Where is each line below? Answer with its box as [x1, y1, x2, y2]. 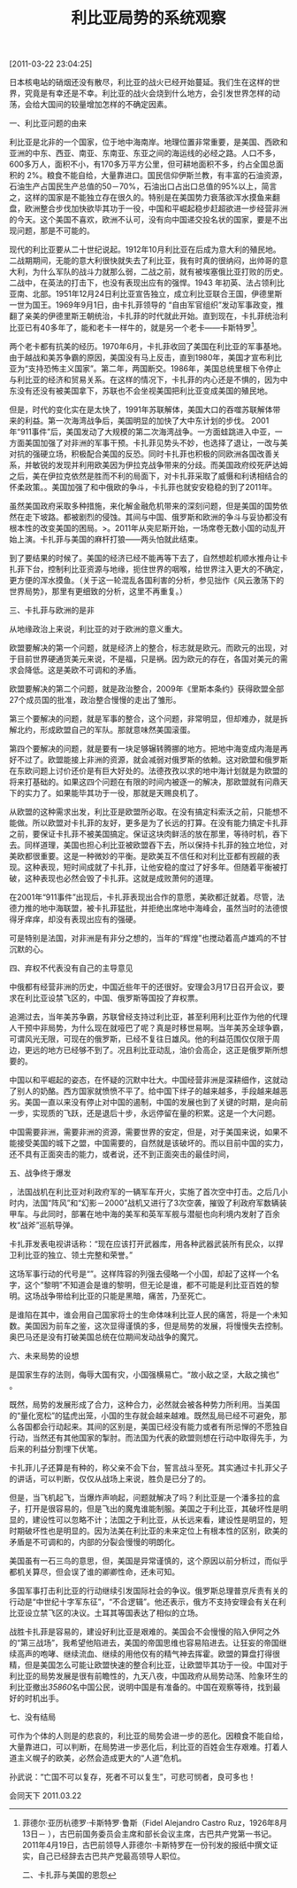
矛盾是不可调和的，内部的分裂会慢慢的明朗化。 [9, 1536, 179, 1547]
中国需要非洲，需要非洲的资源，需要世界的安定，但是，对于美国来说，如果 [9, 1127, 280, 1137]
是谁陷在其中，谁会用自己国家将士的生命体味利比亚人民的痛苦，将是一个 [9, 1309, 272, 1320]
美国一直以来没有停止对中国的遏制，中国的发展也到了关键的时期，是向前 [24, 1096, 288, 1107]
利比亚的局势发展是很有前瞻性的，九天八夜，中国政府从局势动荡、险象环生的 [9, 1670, 288, 1681]
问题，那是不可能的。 [16, 225, 95, 236]
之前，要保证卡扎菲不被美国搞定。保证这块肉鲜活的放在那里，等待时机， [9, 828, 272, 839]
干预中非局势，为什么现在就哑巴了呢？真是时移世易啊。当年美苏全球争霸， [16, 1022, 288, 1033]
